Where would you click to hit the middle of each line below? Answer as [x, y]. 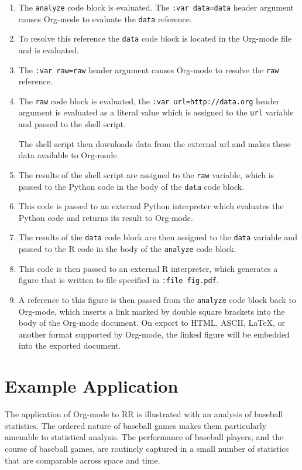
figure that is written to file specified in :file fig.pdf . [119, 280]
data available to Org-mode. [69, 155]
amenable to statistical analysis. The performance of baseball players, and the [144, 437]
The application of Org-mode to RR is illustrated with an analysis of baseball [144, 414]
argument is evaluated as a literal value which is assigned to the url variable [156, 112]
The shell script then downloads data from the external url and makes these [155, 143]
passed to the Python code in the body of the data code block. [131, 186]
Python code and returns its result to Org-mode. [106, 217]
